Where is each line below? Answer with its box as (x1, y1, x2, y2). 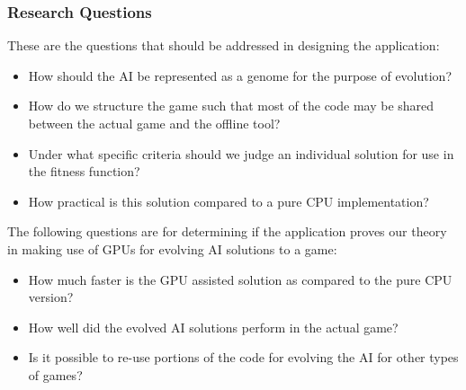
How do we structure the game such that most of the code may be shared (28, 96, 435, 115)
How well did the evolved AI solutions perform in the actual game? (28, 317, 399, 336)
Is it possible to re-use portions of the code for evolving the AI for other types (28, 348, 459, 367)
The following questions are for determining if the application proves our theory (7, 222, 447, 241)
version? (28, 288, 74, 306)
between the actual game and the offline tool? (28, 114, 281, 132)
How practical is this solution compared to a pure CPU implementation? (28, 191, 429, 210)
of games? (28, 365, 83, 384)
